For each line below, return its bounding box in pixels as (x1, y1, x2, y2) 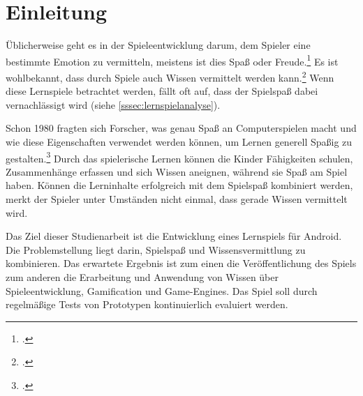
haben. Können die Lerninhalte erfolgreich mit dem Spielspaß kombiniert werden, (6, 178, 353, 192)
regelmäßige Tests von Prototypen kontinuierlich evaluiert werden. (6, 297, 288, 312)
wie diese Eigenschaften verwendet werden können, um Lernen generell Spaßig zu (6, 135, 353, 148)
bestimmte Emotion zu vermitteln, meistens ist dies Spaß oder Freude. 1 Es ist (6, 52, 339, 68)
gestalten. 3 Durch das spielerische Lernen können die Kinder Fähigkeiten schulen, (6, 148, 353, 165)
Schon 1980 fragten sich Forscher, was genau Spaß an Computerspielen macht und (6, 121, 357, 135)
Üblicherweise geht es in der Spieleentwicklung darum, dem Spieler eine (6, 38, 311, 52)
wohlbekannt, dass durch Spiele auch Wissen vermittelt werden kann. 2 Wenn (6, 68, 334, 84)
